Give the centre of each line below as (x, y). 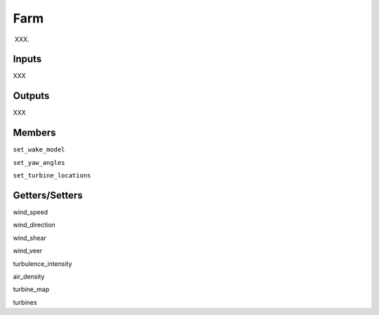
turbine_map (31, 289)
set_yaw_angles (39, 162)
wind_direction (34, 225)
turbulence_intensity (43, 264)
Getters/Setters (48, 195)
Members (34, 133)
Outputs (31, 96)
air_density (29, 276)
